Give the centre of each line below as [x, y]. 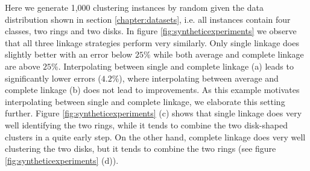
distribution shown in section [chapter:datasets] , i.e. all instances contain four [148, 19]
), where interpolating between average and [199, 78]
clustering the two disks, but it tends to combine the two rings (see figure [141, 148]
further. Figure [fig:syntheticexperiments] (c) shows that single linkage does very [153, 113]
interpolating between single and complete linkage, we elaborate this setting [145, 101]
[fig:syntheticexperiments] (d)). [62, 160]
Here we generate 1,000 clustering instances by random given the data [134, 7]
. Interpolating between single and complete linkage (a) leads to [176, 66]
